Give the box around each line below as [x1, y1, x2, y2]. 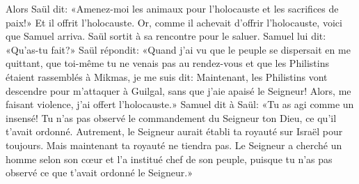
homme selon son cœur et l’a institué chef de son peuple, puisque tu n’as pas [6, 151, 333, 166]
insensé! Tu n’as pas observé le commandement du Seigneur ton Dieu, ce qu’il [6, 110, 337, 125]
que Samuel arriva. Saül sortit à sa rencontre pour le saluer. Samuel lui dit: [6, 29, 326, 43]
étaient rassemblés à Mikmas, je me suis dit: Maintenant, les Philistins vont [6, 69, 328, 84]
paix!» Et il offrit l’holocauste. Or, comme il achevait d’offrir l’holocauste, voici [6, 15, 342, 29]
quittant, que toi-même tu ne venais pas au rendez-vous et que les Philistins [6, 56, 329, 70]
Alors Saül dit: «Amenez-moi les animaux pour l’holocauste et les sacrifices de [6, 1, 339, 15]
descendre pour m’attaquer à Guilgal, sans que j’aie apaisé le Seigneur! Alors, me [6, 83, 351, 98]
